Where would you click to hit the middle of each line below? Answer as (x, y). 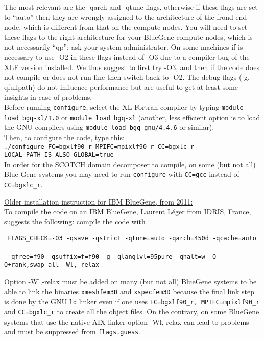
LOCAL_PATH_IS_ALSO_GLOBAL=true (59, 155)
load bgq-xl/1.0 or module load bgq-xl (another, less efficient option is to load (132, 117)
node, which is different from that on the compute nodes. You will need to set (126, 27)
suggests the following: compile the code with (75, 221)
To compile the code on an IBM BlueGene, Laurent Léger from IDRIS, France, (128, 211)
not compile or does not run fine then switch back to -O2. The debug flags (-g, (127, 77)
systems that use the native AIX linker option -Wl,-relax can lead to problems (127, 321)
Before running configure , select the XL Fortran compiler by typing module (124, 107)
